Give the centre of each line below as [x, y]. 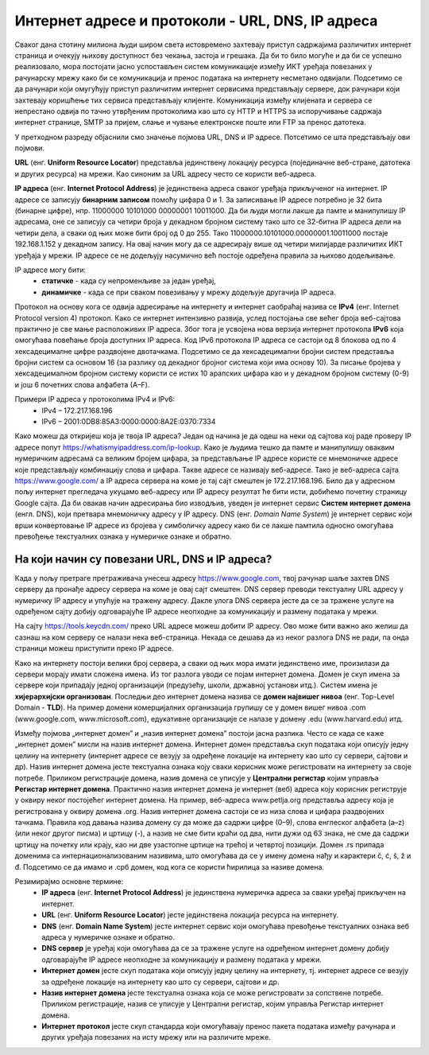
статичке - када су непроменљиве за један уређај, [129, 281]
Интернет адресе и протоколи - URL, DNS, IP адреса [196, 21]
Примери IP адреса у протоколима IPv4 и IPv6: [95, 399]
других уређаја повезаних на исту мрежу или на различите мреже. [157, 1037]
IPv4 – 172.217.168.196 [77, 411]
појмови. [30, 148]
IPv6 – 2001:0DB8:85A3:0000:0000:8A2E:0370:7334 [129, 422]
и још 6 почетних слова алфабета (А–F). [82, 384]
